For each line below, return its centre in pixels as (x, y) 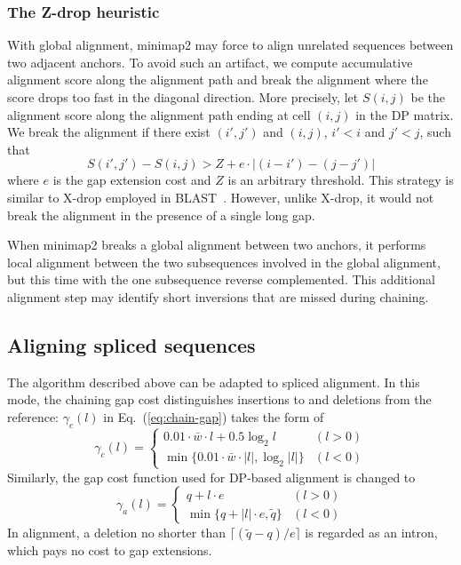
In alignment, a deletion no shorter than (116, 533)
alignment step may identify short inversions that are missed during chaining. (218, 296)
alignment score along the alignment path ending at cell (159, 114)
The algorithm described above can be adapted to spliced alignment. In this (214, 382)
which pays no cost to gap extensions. (110, 550)
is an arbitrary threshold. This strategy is (341, 180)
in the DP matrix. (405, 114)
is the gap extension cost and (132, 180)
